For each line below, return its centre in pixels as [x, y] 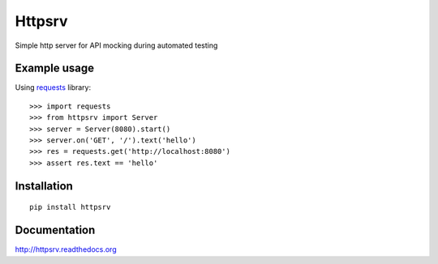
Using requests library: [53, 87]
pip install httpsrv [70, 207]
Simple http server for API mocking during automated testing [116, 45]
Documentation [55, 230]
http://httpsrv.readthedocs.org [66, 249]
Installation [44, 186]
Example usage [55, 68]
